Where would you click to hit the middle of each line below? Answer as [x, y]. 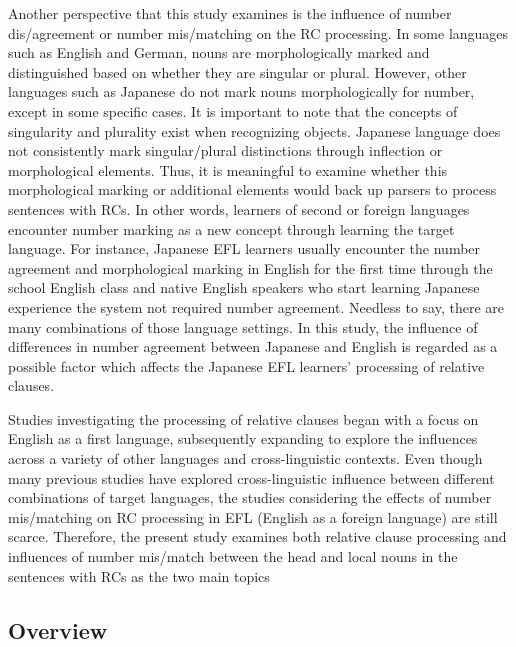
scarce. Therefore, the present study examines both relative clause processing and [257, 536]
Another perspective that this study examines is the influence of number [230, 13]
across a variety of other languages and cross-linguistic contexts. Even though [245, 458]
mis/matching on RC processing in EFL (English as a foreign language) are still [253, 516]
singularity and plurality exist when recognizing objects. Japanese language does [254, 130]
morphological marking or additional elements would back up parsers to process [252, 189]
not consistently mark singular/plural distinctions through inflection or [225, 150]
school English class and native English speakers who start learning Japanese [244, 287]
